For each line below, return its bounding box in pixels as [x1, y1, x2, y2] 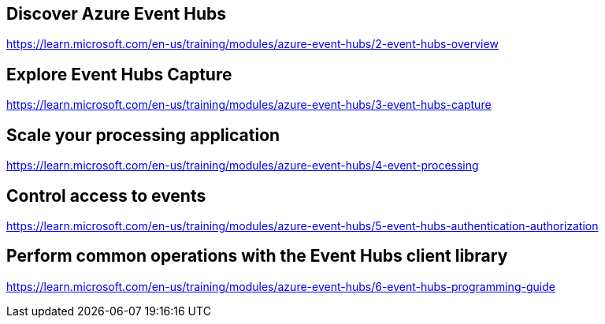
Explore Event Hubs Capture [6, 64, 232, 84]
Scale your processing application [6, 125, 280, 145]
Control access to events [6, 185, 206, 206]
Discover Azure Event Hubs [6, 4, 226, 24]
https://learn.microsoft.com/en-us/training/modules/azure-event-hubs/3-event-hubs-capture [6, 98, 492, 112]
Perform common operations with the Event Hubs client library [6, 246, 508, 266]
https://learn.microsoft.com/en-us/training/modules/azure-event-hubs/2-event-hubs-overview [6, 37, 499, 51]
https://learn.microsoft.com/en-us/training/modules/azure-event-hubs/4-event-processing [6, 158, 479, 173]
